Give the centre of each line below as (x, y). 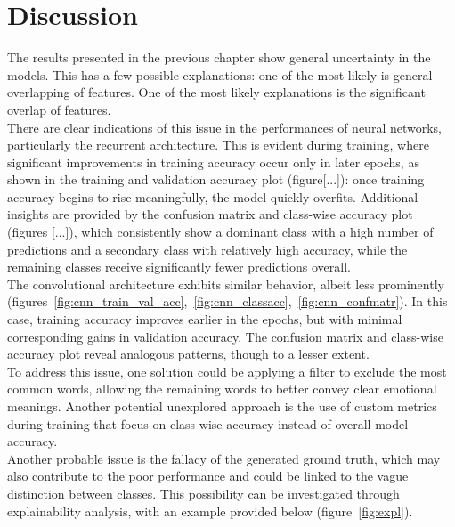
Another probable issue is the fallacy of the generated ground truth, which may (224, 458)
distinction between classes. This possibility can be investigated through (203, 493)
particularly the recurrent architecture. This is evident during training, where (218, 145)
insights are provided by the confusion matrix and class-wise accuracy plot (210, 214)
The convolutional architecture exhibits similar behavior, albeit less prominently (226, 284)
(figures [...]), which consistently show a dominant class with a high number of (220, 232)
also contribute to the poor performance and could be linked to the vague (208, 476)
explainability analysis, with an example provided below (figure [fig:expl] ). (210, 511)
